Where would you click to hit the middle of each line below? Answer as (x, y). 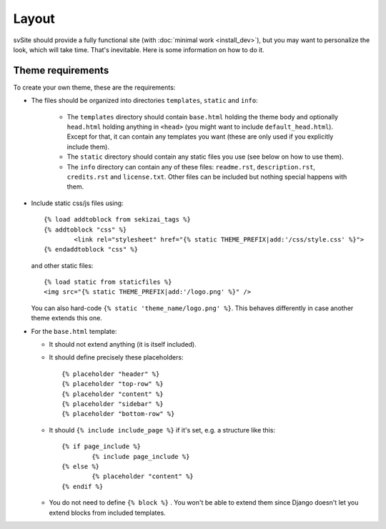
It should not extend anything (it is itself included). (123, 345)
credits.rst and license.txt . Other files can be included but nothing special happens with (207, 177)
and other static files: (62, 265)
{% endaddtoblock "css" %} (91, 249)
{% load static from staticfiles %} (108, 282)
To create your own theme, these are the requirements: (94, 87)
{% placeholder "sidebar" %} (113, 404)
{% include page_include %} (141, 456)
